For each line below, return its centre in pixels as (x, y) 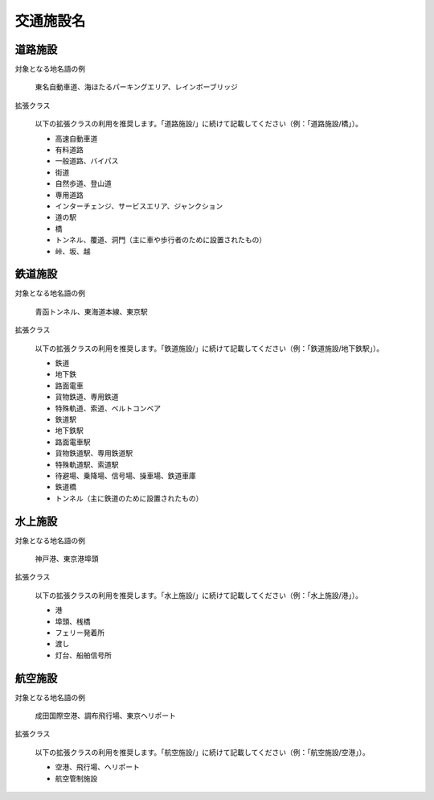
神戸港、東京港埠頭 (67, 559)
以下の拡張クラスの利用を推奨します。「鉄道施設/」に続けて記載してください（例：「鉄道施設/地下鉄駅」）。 (209, 348)
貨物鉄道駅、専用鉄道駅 (94, 453)
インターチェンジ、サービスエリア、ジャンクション (139, 206)
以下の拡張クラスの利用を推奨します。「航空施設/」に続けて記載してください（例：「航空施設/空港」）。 (202, 752)
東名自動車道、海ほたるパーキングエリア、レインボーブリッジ (137, 87)
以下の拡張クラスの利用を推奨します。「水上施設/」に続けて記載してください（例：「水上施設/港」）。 (199, 595)
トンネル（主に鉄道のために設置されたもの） (129, 498)
